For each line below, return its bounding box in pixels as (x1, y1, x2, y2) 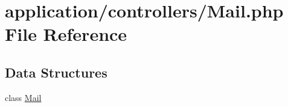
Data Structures (5, 63, 107, 81)
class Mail (5, 91, 42, 103)
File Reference (5, 22, 127, 46)
